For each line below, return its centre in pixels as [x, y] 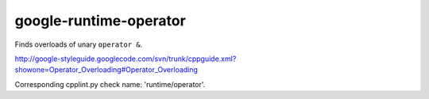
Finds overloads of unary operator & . [79, 44]
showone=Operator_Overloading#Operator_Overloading [106, 70]
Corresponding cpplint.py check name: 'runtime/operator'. [110, 84]
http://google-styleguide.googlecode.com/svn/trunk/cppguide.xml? [126, 59]
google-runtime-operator [100, 21]
